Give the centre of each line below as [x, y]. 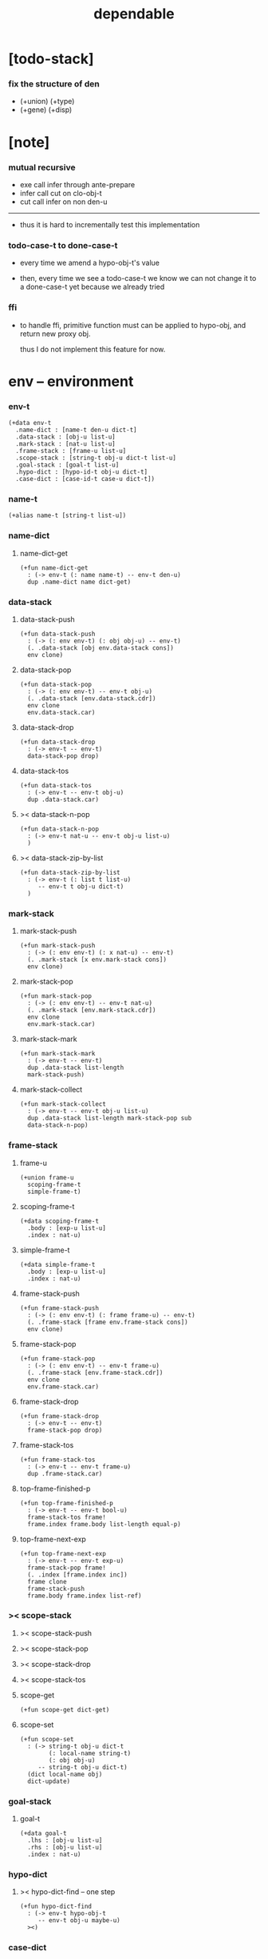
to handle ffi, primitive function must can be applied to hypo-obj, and [133, 325]
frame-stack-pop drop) [65, 1430]
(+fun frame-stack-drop [59, 1416]
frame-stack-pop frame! [67, 1568]
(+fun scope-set [47, 1739]
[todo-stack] [51, 59]
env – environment [71, 381]
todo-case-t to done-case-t [63, 245]
